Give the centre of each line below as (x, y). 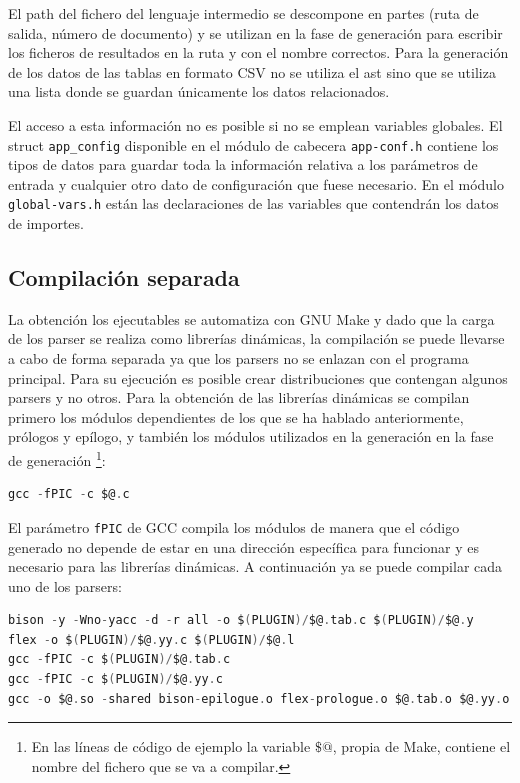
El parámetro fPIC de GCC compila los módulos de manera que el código (234, 526)
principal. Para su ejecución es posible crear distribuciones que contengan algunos (258, 377)
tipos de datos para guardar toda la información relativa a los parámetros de (243, 164)
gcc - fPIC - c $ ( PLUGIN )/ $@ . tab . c (119, 659)
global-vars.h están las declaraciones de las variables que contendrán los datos (253, 203)
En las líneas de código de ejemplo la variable (171, 746)
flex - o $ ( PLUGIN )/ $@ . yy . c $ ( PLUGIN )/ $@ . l (151, 639)
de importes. (46, 223)
